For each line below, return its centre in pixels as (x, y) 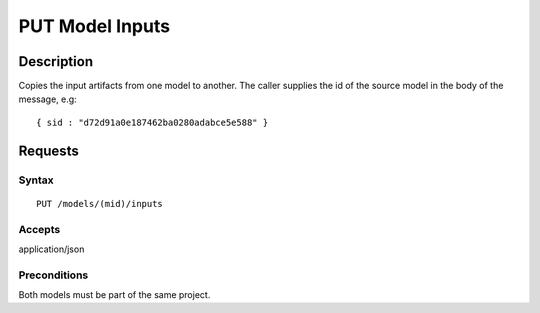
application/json (51, 249)
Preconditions (53, 275)
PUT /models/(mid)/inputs (100, 203)
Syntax (36, 180)
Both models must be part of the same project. (114, 295)
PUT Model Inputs (94, 26)
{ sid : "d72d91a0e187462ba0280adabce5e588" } (152, 122)
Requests (48, 150)
